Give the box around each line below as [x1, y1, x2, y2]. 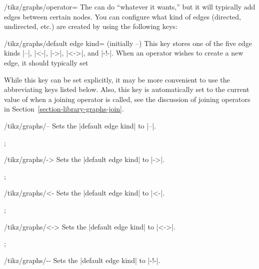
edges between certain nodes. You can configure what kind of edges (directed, [4, 11, 241, 21]
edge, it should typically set [4, 57, 88, 67]
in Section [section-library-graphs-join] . [4, 103, 124, 114]
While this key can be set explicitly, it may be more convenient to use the [4, 74, 230, 84]
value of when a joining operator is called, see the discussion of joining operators [4, 93, 250, 104]
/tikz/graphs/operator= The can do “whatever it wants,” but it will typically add [4, 1, 255, 11]
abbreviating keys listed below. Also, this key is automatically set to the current [4, 84, 249, 94]
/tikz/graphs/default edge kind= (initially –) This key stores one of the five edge [4, 37, 252, 48]
